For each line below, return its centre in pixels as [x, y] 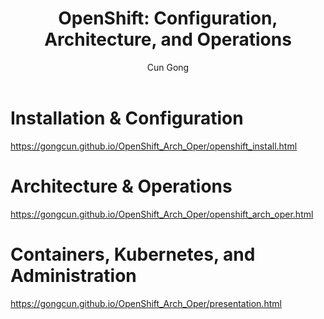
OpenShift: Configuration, [168, 18]
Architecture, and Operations [168, 39]
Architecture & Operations [121, 186]
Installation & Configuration [127, 118]
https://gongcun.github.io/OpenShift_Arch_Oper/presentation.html [146, 303]
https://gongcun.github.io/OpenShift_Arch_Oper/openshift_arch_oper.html [162, 214]
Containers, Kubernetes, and [133, 254]
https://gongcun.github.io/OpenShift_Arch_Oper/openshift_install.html [154, 146]
